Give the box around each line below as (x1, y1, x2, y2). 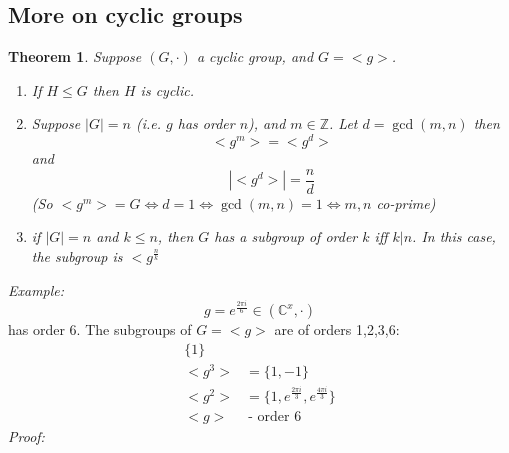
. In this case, (412, 226, 496, 247)
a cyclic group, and (196, 46, 314, 67)
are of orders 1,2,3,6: (274, 319, 400, 340)
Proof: (8, 425, 45, 446)
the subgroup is (31, 245, 123, 266)
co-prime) (376, 192, 436, 213)
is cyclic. (140, 79, 194, 100)
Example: (8, 279, 65, 300)
